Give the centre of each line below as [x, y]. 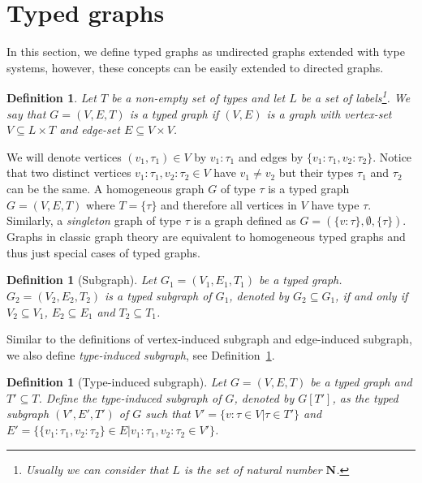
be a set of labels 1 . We [355, 96]
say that [26, 113]
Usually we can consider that [97, 469]
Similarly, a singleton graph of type [94, 220]
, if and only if [372, 295]
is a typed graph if [174, 113]
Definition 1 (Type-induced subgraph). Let [116, 382]
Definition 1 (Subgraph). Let [82, 280]
